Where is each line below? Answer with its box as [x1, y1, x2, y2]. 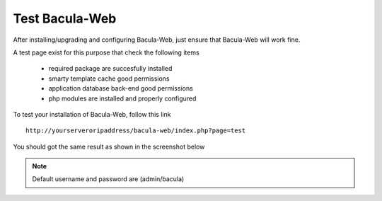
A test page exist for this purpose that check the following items [13, 48, 199, 57]
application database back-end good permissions [48, 84, 194, 93]
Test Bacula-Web [13, 11, 117, 26]
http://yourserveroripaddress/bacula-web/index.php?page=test [25, 127, 246, 134]
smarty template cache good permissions [48, 74, 170, 83]
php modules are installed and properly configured [48, 94, 197, 103]
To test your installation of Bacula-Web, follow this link [13, 110, 171, 118]
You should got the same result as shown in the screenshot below [13, 142, 205, 151]
